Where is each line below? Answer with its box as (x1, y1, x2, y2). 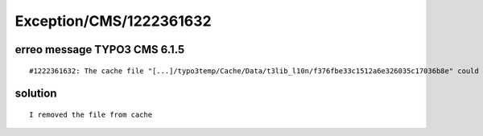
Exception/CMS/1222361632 (14, 12, 213, 30)
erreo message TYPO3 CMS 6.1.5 (14, 43, 185, 56)
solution (14, 87, 57, 101)
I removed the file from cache (29, 109, 153, 119)
